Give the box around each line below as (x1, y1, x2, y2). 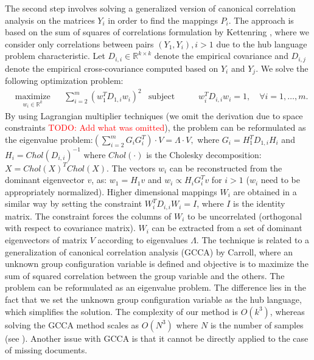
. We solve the (256, 61, 309, 74)
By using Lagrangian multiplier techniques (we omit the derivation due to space (5, 109, 303, 122)
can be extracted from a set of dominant (152, 221, 302, 234)
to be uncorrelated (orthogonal (187, 209, 302, 222)
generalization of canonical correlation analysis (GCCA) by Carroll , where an (5, 245, 293, 258)
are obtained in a (233, 185, 297, 198)
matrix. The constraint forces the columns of (5, 209, 172, 222)
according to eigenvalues (97, 233, 188, 246)
